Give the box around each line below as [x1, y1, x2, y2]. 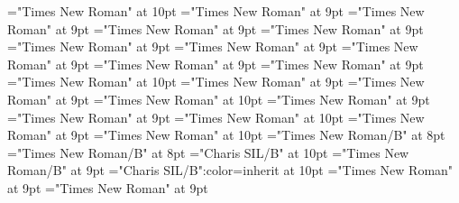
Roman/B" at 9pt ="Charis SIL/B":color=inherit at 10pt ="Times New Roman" [7, 161, 454, 180]
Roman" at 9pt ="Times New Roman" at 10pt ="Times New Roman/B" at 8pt [7, 125, 445, 144]
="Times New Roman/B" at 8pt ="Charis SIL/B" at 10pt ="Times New [7, 143, 409, 161]
